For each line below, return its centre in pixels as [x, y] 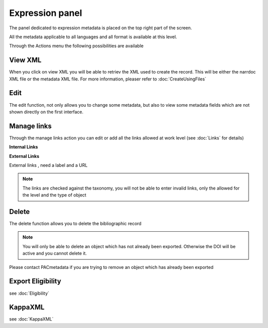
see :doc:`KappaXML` [32, 319]
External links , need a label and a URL [48, 165]
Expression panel [46, 13]
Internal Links [24, 147]
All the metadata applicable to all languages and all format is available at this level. [93, 37]
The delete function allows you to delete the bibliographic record [75, 224]
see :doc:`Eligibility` [29, 293]
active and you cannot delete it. [55, 254]
